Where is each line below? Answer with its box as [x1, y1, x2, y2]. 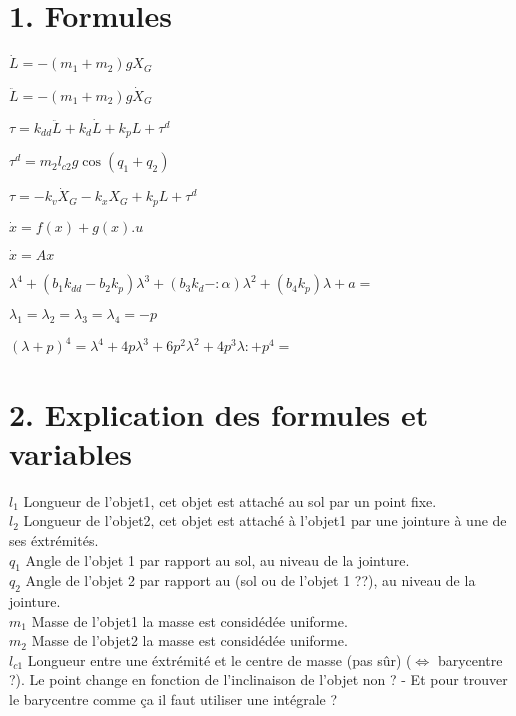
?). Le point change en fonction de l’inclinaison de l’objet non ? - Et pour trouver [9, 669, 508, 690]
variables [9, 432, 133, 473]
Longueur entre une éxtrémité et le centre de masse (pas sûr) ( [27, 649, 412, 670]
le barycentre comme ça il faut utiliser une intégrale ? [9, 689, 338, 710]
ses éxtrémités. [9, 529, 99, 550]
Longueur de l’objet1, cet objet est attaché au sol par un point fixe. [23, 490, 437, 511]
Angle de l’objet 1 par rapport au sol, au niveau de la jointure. [25, 549, 410, 570]
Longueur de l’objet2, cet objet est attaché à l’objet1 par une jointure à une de [23, 510, 507, 531]
